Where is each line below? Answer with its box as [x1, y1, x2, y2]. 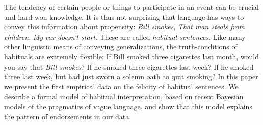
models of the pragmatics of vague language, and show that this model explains [4, 101, 252, 111]
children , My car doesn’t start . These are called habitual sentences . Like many [4, 31, 246, 42]
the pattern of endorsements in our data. [4, 111, 131, 121]
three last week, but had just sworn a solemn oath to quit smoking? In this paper [4, 71, 258, 82]
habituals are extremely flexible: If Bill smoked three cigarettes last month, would [4, 51, 259, 61]
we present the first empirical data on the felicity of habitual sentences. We [4, 81, 239, 91]
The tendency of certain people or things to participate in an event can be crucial [4, 2, 259, 12]
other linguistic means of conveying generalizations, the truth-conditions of [4, 41, 238, 52]
